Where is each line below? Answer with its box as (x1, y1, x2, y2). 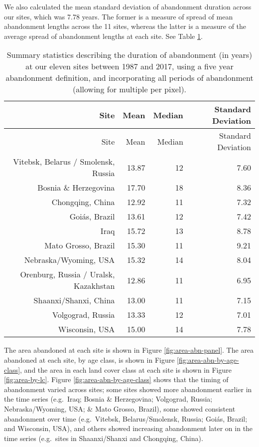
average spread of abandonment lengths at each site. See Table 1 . (4, 30, 203, 41)
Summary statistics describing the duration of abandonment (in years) (6, 49, 253, 61)
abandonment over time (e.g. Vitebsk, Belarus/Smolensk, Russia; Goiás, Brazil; (4, 413, 248, 424)
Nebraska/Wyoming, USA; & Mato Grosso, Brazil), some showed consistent (4, 403, 236, 414)
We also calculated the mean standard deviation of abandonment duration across (4, 1, 252, 11)
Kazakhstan (74, 280, 115, 292)
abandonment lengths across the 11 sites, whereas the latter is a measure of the (4, 21, 247, 31)
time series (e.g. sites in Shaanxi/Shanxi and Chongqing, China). (4, 433, 203, 443)
